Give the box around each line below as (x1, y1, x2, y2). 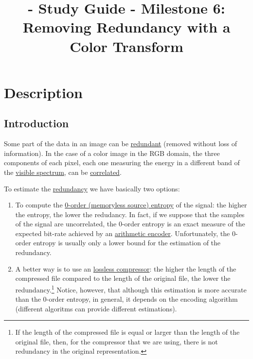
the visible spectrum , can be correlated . (4, 167, 122, 177)
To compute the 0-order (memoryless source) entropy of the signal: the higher (15, 200, 247, 210)
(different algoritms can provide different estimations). (15, 303, 177, 313)
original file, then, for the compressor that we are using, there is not (15, 336, 218, 346)
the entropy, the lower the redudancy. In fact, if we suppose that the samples (15, 209, 245, 219)
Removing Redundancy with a (22, 17, 231, 37)
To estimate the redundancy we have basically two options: (4, 183, 180, 193)
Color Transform (70, 36, 183, 56)
